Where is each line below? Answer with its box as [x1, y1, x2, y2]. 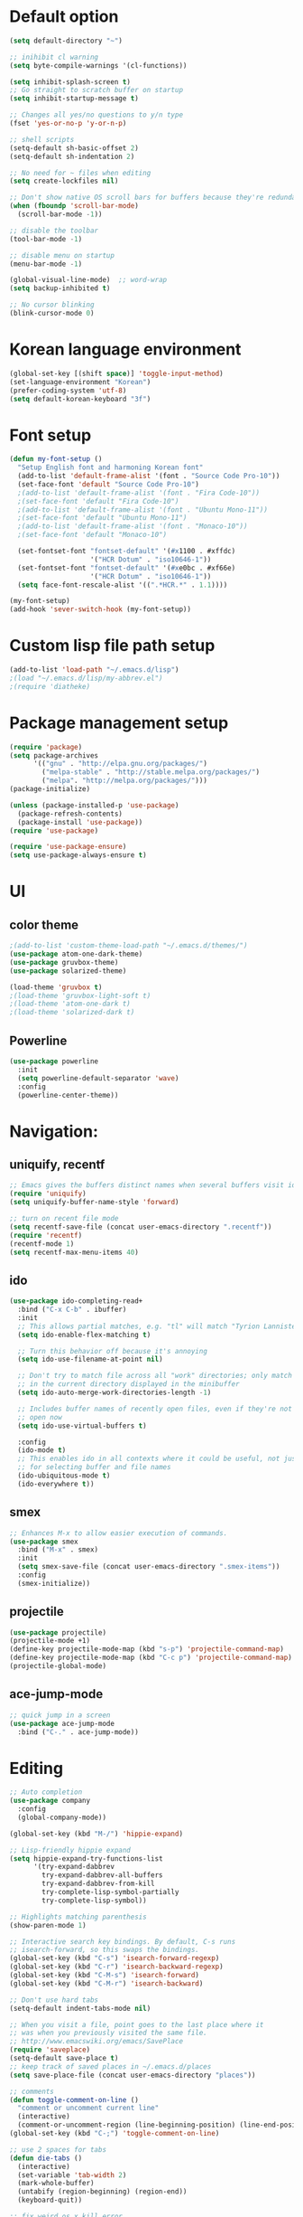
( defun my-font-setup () [9, 455, 103, 464]
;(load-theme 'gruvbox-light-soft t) [9, 991, 151, 1000]
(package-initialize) [9, 785, 91, 794]
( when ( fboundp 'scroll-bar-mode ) [9, 202, 140, 211]
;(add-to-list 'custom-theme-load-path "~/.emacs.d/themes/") [9, 941, 248, 950]
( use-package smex [9, 1537, 78, 1546]
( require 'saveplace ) [9, 2045, 91, 2054]
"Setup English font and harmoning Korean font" [17, 463, 204, 472]
